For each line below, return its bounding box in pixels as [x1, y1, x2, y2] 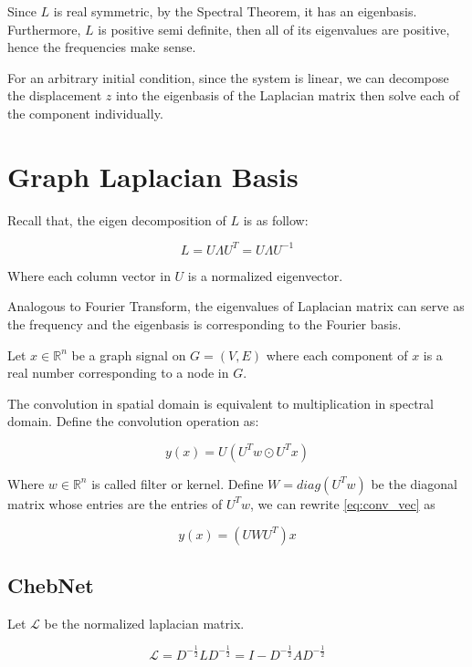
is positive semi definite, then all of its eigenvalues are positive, [98, 19, 450, 38]
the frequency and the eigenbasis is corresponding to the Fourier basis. [7, 314, 402, 333]
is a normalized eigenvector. [187, 266, 343, 285]
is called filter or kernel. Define [91, 474, 264, 493]
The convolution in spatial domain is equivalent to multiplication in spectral [7, 393, 434, 412]
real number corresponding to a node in [7, 363, 229, 382]
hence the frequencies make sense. [7, 37, 196, 57]
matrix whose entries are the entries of [7, 494, 223, 513]
